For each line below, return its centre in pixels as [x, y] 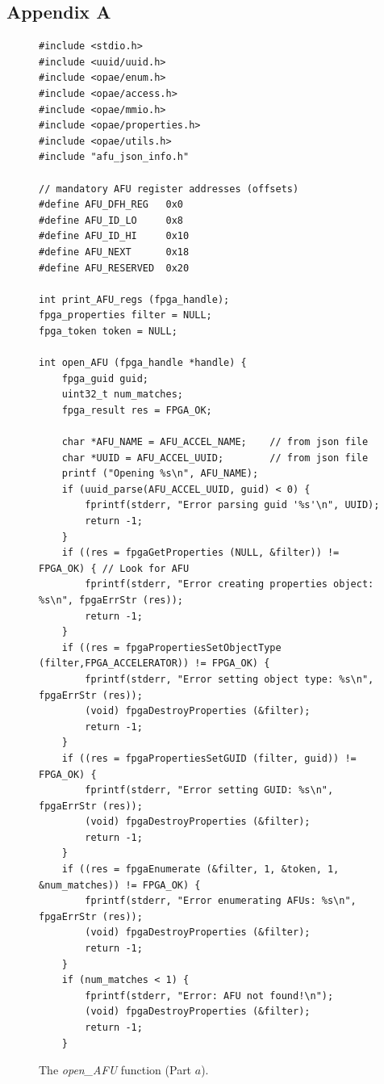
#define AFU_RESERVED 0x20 [114, 268]
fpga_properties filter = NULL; [125, 315]
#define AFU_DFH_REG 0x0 [111, 205]
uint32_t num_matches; [122, 395]
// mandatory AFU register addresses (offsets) [169, 189]
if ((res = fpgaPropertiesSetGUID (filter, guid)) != [209, 758]
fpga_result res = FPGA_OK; [137, 410]
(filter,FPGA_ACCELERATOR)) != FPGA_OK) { [154, 664]
